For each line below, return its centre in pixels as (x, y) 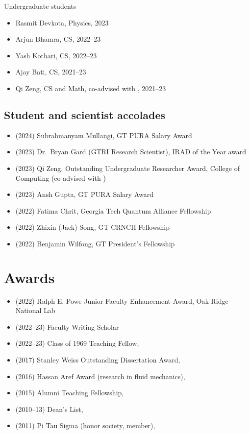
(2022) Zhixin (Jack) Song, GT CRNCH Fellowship (93, 227)
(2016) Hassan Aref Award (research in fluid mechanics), (100, 376)
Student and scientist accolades (85, 114)
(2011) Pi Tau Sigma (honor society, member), (85, 425)
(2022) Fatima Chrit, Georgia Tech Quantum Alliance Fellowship (113, 210)
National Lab (35, 310)
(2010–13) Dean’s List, (49, 409)
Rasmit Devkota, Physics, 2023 (62, 22)
